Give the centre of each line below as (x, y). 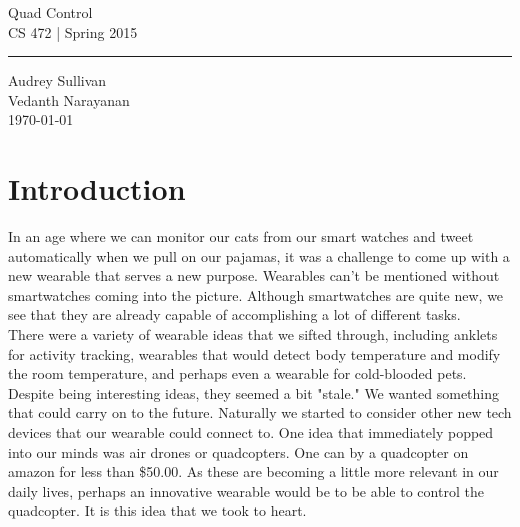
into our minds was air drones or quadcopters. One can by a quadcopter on (238, 451)
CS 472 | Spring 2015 (73, 31)
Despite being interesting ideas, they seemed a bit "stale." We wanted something (254, 392)
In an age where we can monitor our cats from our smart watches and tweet (241, 236)
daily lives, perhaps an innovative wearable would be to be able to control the (246, 490)
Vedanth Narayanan (69, 99)
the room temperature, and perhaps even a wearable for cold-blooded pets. (237, 373)
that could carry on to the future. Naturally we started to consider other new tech (260, 412)
